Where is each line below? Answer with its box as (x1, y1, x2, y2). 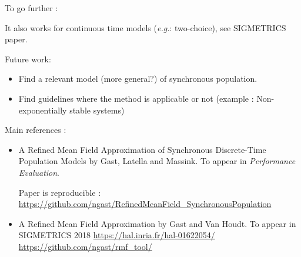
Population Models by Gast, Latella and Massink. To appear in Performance (18, 155, 296, 167)
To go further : (5, 2, 58, 14)
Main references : (5, 124, 66, 136)
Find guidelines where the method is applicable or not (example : (18, 92, 254, 104)
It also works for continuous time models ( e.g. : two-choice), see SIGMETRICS (5, 21, 286, 34)
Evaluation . (18, 166, 60, 178)
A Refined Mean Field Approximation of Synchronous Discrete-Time (18, 143, 266, 155)
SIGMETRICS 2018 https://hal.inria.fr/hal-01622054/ (18, 229, 215, 241)
